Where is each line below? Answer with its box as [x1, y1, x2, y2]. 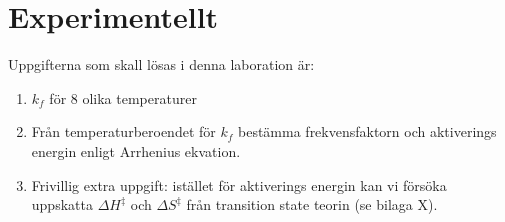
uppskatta [31, 194, 93, 215]
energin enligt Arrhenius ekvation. [31, 140, 241, 161]
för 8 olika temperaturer [49, 87, 197, 108]
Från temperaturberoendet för [31, 121, 216, 142]
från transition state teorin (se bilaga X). [186, 194, 438, 215]
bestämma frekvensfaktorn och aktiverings [238, 121, 497, 142]
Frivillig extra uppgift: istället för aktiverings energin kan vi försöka [31, 174, 447, 195]
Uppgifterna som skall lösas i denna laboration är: [8, 54, 315, 75]
